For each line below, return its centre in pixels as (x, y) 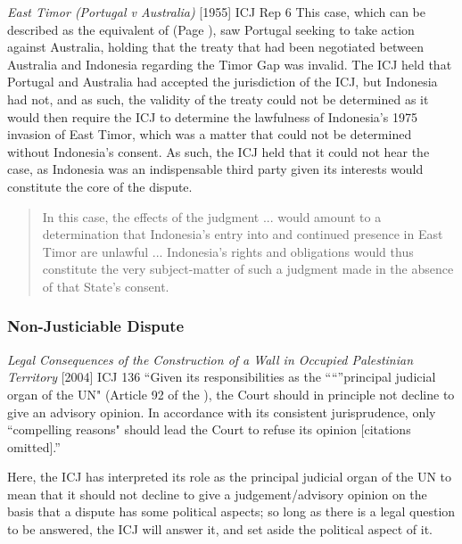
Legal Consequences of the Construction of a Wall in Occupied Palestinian (210, 359)
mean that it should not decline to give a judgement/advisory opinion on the (217, 494)
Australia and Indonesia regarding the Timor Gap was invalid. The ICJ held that (230, 64)
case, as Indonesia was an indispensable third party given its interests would (215, 169)
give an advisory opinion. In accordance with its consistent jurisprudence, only (222, 412)
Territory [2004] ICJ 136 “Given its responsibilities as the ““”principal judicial (222, 377)
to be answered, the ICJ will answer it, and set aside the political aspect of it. (220, 529)
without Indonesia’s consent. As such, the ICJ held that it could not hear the (219, 151)
